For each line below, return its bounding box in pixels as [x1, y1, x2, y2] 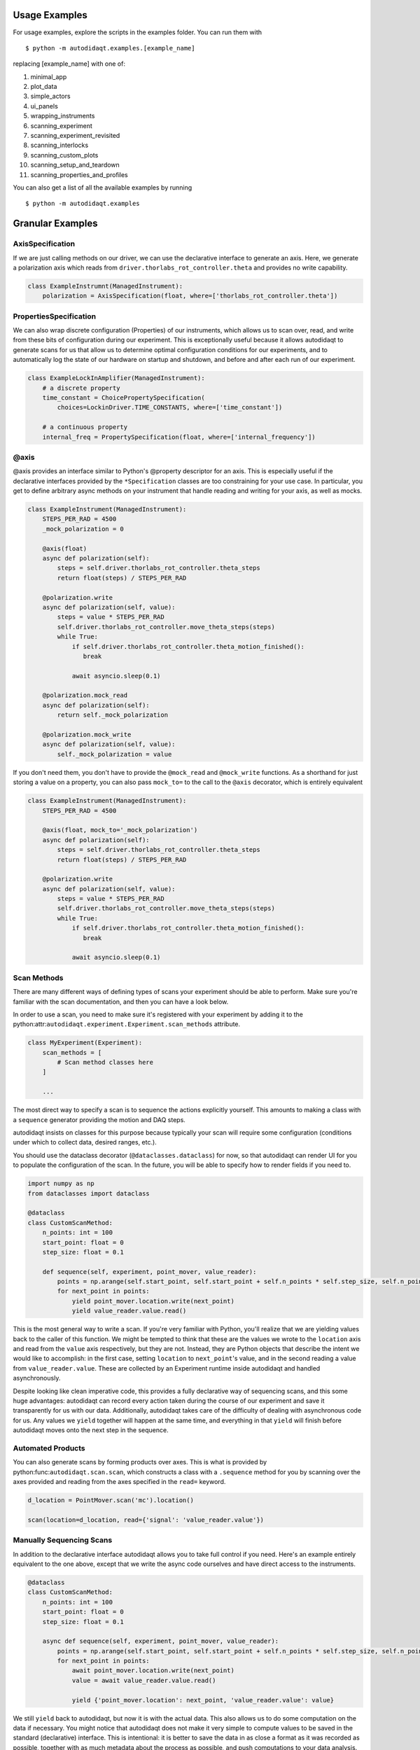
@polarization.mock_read [42, 692, 128, 699]
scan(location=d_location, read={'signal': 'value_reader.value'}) [27, 1515, 265, 1524]
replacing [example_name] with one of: [13, 59, 126, 68]
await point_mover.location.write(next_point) [71, 1667, 234, 1674]
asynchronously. [13, 1374, 61, 1382]
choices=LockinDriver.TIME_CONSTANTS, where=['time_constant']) [57, 403, 283, 412]
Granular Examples [13, 218, 98, 230]
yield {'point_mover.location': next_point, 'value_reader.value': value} [71, 1696, 335, 1704]
